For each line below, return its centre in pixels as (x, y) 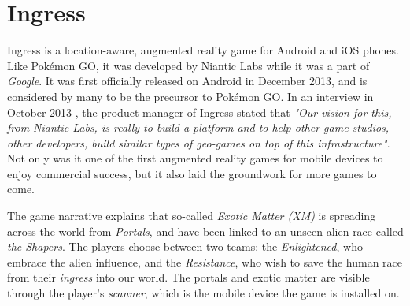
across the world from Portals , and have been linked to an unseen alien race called (205, 231)
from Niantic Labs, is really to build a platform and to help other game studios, (198, 127)
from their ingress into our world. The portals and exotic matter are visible (188, 277)
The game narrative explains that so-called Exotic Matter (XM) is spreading (192, 216)
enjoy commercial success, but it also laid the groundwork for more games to (192, 173)
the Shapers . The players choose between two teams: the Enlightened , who (185, 246)
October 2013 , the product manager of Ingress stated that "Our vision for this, (199, 112)
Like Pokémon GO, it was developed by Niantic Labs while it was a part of (188, 65)
